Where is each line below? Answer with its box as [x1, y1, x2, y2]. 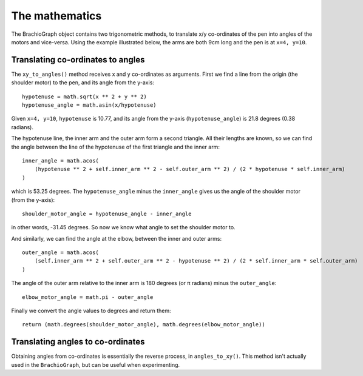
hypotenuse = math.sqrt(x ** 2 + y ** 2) [22, 93, 147, 100]
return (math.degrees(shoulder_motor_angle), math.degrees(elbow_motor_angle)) [22, 321, 265, 328]
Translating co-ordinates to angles [11, 55, 145, 65]
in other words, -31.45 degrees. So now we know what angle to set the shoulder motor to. [11, 224, 236, 231]
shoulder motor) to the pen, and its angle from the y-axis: [11, 79, 155, 86]
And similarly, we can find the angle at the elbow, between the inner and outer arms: [11, 235, 222, 242]
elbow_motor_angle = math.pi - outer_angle [22, 294, 154, 300]
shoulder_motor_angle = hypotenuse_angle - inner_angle [22, 210, 192, 217]
